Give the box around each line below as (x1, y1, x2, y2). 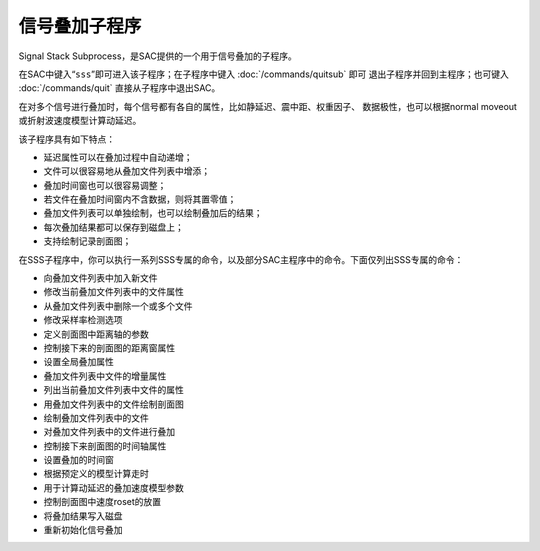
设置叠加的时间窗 (43, 454, 114, 466)
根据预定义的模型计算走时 (43, 468, 149, 480)
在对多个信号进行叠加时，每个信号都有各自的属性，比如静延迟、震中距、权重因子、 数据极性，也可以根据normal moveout (18, 100, 517, 112)
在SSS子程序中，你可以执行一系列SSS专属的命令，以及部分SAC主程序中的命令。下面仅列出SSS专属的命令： (18, 253, 464, 265)
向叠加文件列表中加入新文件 (43, 272, 158, 284)
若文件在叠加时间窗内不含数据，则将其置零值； (43, 193, 237, 205)
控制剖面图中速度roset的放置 (43, 496, 162, 508)
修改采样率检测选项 (43, 314, 123, 326)
